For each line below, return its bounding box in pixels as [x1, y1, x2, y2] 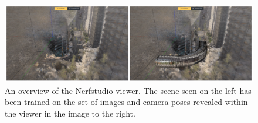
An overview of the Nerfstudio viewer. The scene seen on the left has [5, 84, 252, 96]
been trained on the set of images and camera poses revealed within [5, 96, 248, 108]
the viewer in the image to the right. [5, 107, 135, 119]
